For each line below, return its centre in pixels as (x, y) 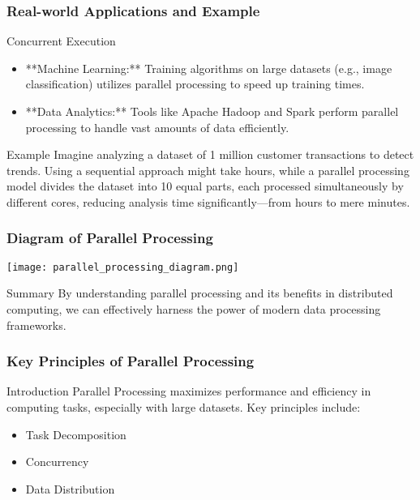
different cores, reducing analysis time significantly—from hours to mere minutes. (208, 201)
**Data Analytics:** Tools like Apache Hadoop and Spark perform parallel (212, 111)
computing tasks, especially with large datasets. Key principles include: (184, 407)
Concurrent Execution (61, 41)
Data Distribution (70, 488)
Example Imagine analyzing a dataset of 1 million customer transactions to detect (210, 154)
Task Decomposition (76, 434)
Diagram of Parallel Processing (110, 238)
